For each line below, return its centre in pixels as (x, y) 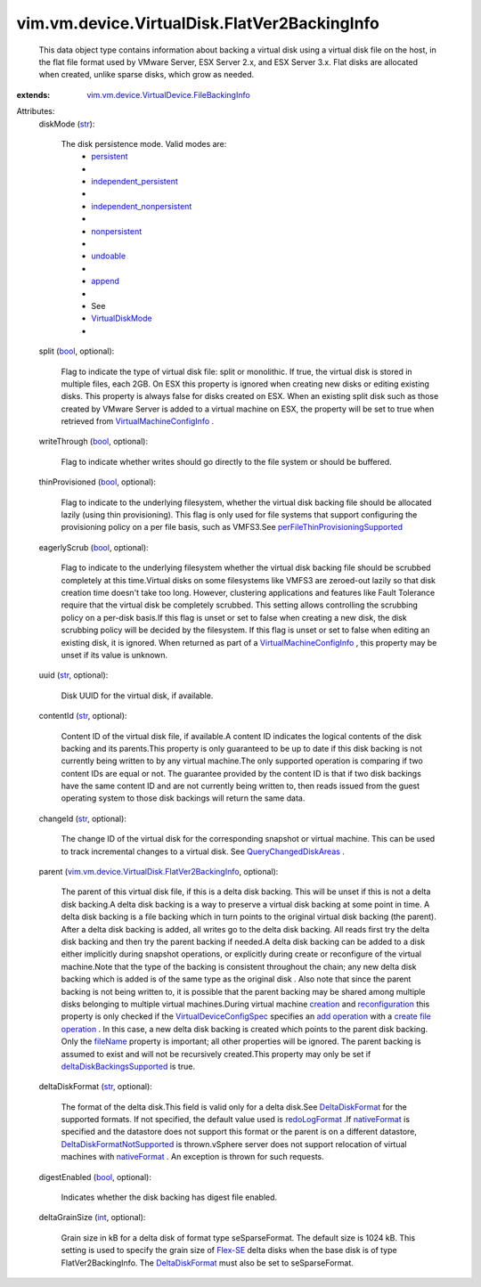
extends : (33, 94)
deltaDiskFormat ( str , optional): (96, 1087)
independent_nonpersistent (142, 206)
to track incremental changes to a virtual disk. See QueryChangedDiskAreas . (203, 851)
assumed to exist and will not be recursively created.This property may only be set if (216, 1054)
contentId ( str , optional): (83, 716)
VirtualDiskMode (122, 318)
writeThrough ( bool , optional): (94, 442)
